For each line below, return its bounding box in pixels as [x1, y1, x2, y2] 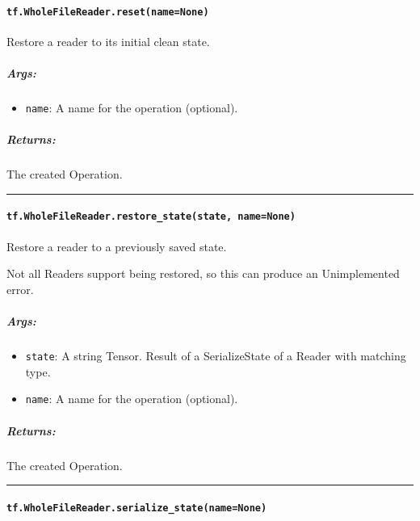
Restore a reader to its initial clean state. [6, 32, 210, 49]
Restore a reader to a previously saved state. [6, 237, 227, 254]
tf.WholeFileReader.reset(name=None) [6, 6, 209, 18]
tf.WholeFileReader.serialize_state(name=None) [6, 502, 267, 514]
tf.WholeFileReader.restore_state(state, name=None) [6, 211, 296, 223]
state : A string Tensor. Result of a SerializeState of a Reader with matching [25, 347, 406, 364]
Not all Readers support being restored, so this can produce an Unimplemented [6, 265, 400, 282]
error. [6, 280, 34, 297]
